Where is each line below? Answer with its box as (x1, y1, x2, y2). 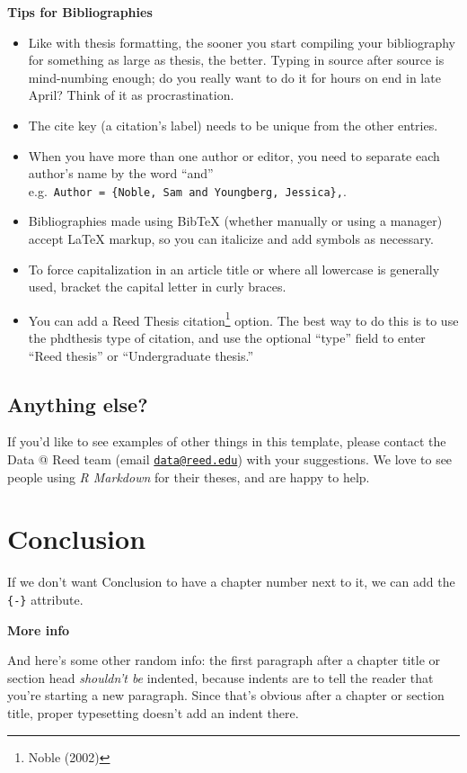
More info (7, 620, 70, 639)
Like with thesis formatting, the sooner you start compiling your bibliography (28, 32, 455, 51)
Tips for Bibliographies (7, 3, 153, 21)
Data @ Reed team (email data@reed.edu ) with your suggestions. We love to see (7, 450, 453, 469)
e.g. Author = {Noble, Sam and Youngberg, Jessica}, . (28, 181, 347, 200)
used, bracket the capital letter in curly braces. (28, 277, 286, 296)
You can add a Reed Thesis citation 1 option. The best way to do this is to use (28, 308, 459, 329)
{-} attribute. (7, 589, 84, 608)
